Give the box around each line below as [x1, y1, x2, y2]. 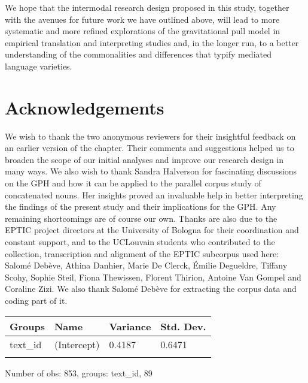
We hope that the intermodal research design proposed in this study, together [5, 1, 289, 13]
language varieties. [5, 59, 72, 72]
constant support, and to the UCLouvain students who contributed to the [5, 236, 275, 248]
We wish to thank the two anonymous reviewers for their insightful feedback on [5, 129, 296, 142]
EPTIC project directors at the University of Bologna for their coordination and [5, 224, 299, 236]
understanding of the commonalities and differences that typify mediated [5, 48, 272, 61]
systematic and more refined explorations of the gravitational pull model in [5, 25, 280, 37]
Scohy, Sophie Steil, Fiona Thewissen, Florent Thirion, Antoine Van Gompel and [5, 270, 301, 283]
